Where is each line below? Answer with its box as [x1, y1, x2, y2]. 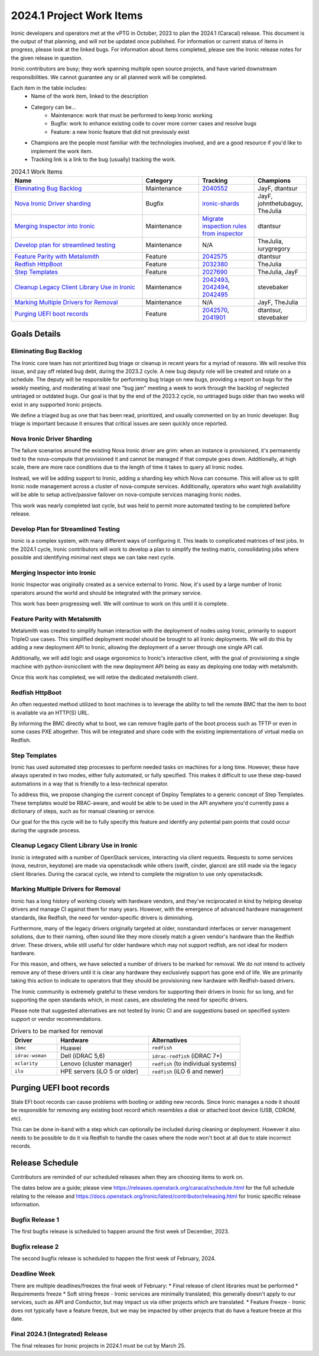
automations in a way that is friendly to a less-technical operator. [11, 780, 169, 787]
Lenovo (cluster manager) [60, 1059, 132, 1068]
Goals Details [11, 329, 61, 339]
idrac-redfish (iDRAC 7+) [151, 1051, 223, 1059]
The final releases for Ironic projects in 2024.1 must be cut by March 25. [11, 1342, 186, 1349]
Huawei [60, 1043, 82, 1052]
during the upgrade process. [11, 826, 81, 834]
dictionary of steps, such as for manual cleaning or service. [11, 807, 156, 814]
